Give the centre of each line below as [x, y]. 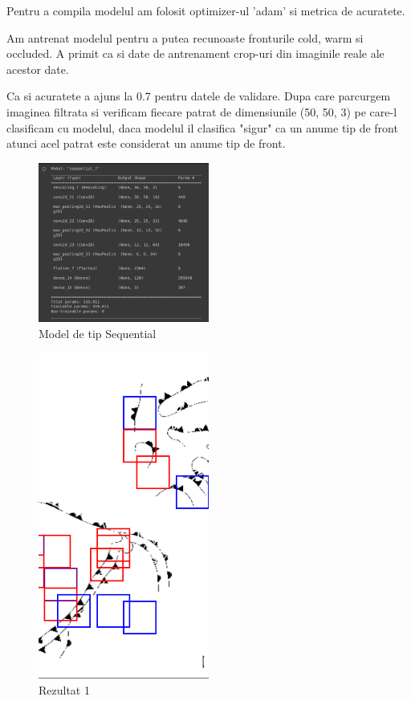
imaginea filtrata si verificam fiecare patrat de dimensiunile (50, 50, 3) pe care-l [202, 111]
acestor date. [38, 69]
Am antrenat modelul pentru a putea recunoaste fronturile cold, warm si [185, 37]
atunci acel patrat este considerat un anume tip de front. [146, 143]
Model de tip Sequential [98, 333]
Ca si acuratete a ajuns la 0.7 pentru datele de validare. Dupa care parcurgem [199, 96]
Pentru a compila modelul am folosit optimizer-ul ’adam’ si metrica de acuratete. [206, 10]
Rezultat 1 [64, 689]
